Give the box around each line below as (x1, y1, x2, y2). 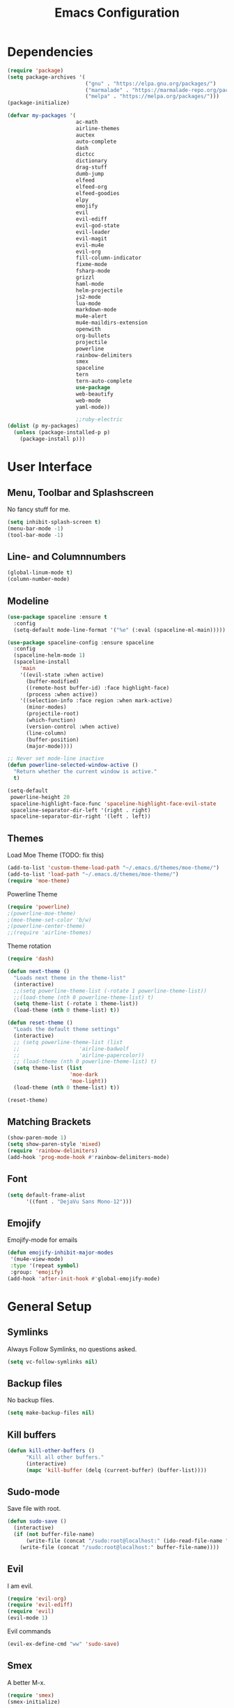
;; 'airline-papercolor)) (13, 1052, 145, 1059)
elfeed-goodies (75, 189, 120, 196)
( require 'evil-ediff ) (7, 1601, 73, 1608)
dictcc (75, 151, 95, 158)
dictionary (75, 157, 108, 164)
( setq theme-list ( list (13, 1064, 82, 1072)
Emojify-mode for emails (7, 1236, 78, 1244)
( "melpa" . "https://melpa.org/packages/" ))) (84, 93, 219, 100)
